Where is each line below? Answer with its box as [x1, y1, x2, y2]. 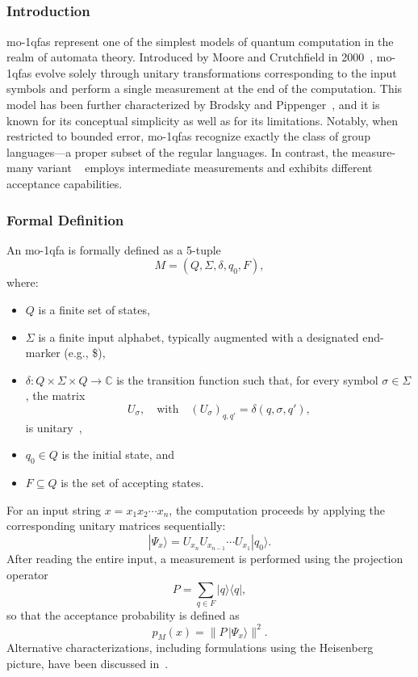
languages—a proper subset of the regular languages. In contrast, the [6, 143, 348, 160]
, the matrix [25, 387, 86, 404]
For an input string [6, 501, 102, 518]
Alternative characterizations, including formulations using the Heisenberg [6, 639, 374, 656]
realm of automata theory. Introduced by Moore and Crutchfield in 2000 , [6, 48, 374, 65]
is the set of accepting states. [61, 474, 204, 491]
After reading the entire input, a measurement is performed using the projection [6, 549, 403, 566]
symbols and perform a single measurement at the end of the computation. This [6, 80, 403, 97]
